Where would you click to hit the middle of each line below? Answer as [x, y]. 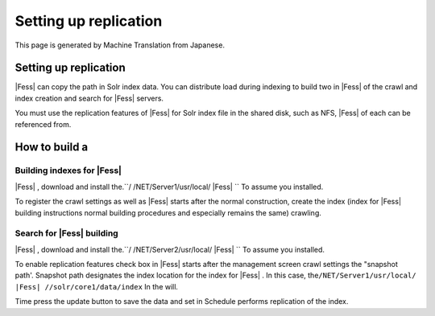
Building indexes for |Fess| [68, 170]
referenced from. [43, 124]
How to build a [52, 148]
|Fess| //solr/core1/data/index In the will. [97, 286]
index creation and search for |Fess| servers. [89, 98]
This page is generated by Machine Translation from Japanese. [120, 45]
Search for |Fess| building [66, 233]
